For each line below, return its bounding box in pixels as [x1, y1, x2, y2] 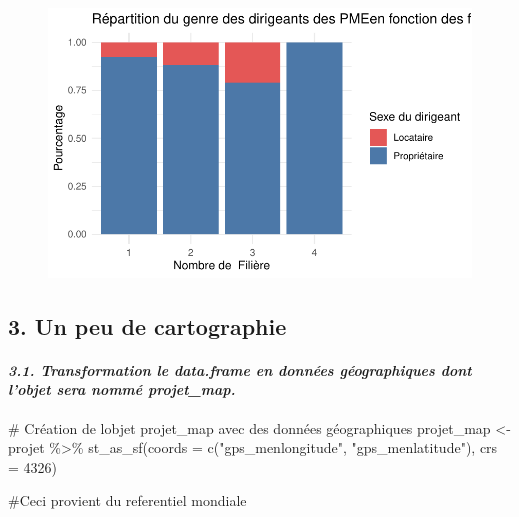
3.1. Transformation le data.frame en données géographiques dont [8, 359, 472, 380]
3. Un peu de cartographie [8, 310, 287, 341]
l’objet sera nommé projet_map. [8, 379, 236, 400]
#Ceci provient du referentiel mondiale [8, 490, 247, 511]
